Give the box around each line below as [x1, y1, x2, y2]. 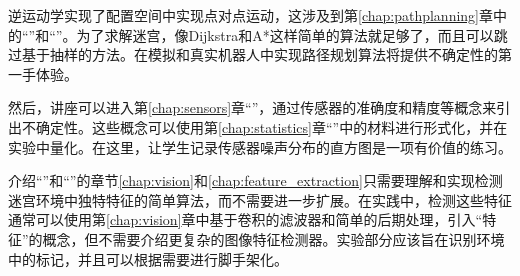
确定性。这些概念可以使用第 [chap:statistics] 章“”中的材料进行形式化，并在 [35, 116, 508, 137]
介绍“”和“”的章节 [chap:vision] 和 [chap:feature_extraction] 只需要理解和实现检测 [8, 170, 503, 191]
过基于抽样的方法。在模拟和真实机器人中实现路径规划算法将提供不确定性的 [8, 44, 498, 65]
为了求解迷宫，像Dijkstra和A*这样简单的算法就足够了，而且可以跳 [76, 24, 508, 45]
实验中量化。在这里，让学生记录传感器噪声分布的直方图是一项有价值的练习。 [8, 136, 512, 157]
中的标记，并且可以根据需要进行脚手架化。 [8, 248, 288, 269]
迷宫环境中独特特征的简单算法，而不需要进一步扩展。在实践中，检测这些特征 [8, 189, 512, 210]
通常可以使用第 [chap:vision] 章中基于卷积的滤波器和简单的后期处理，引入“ [8, 209, 483, 230]
